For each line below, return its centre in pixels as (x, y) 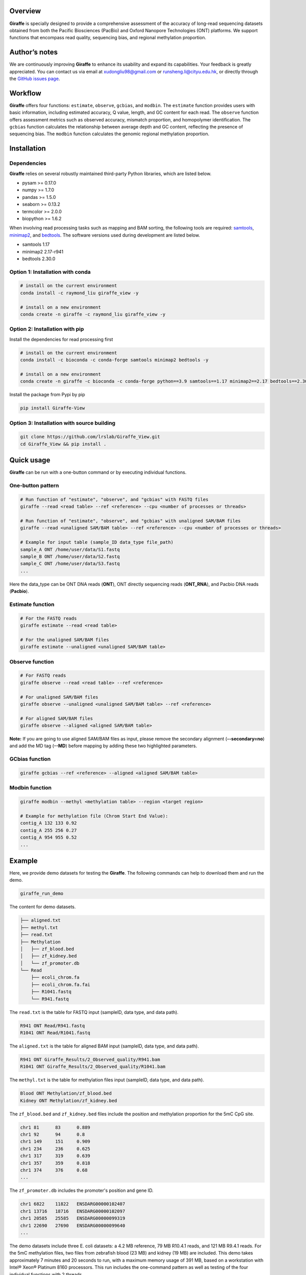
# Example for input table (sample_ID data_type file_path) (97, 542)
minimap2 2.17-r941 (43, 251)
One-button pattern (34, 486)
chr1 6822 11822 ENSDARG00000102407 (73, 1204)
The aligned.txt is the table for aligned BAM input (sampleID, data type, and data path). (104, 1046)
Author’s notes (34, 52)
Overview (25, 11)
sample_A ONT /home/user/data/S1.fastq (70, 549)
